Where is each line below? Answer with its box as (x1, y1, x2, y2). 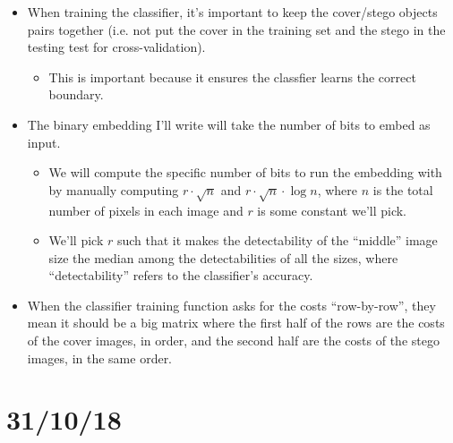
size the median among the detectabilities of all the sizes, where (48, 248, 398, 267)
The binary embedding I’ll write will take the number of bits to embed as (27, 115, 431, 133)
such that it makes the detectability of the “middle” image (116, 231, 438, 250)
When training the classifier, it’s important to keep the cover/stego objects (27, 3, 438, 21)
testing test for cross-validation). (27, 38, 206, 56)
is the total (372, 180, 433, 199)
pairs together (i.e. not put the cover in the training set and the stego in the (27, 20, 446, 38)
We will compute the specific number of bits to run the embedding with (48, 163, 442, 182)
